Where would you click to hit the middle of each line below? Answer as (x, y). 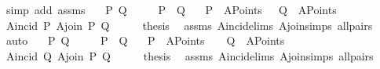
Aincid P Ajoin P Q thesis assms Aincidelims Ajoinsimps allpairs (189, 25)
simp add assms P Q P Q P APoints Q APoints (171, 9)
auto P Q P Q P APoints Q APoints (145, 40)
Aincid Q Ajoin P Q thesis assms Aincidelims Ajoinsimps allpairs (190, 55)
